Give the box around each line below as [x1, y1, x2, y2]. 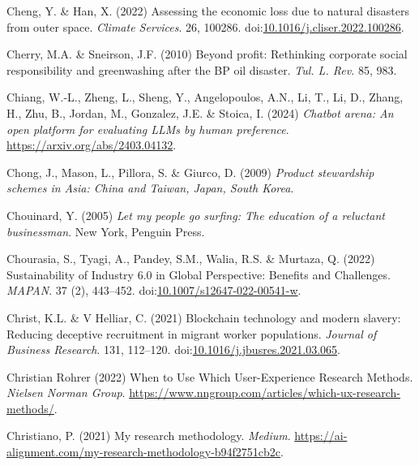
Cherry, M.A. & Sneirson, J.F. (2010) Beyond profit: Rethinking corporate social [6, 45, 408, 63]
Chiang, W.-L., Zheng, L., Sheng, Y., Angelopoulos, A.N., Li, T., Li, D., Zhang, [6, 88, 404, 106]
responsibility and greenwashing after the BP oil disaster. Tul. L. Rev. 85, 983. [6, 61, 397, 78]
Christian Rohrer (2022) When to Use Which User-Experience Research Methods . [6, 368, 413, 385]
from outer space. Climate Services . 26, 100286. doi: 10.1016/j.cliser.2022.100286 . [6, 18, 404, 35]
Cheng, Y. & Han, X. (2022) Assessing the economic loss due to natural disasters [6, 2, 409, 19]
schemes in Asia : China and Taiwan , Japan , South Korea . [6, 179, 294, 196]
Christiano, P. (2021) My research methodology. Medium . [6, 427, 291, 444]
